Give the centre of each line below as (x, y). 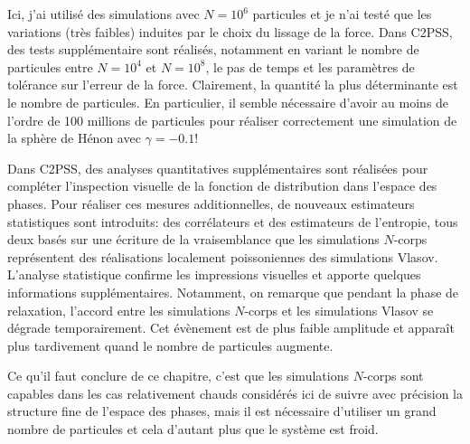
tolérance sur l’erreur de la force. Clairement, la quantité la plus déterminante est (233, 85)
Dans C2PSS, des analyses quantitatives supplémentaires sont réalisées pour (218, 168)
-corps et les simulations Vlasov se (339, 310)
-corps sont (393, 376)
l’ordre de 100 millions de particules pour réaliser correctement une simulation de (232, 120)
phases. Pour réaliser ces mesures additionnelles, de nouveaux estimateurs (211, 203)
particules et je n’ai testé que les (342, 14)
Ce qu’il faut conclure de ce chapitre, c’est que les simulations (178, 376)
